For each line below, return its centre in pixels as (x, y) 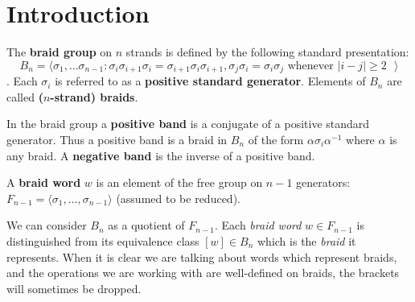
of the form (276, 139)
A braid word (44, 182)
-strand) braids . (94, 96)
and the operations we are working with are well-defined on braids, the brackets (203, 273)
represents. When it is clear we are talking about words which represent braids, (202, 256)
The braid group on (60, 52)
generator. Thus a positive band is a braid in (117, 139)
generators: (323, 182)
